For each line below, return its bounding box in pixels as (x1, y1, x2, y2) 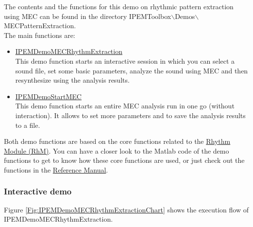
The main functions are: (4, 30, 75, 40)
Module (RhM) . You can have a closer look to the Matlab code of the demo (4, 145, 229, 156)
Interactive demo (4, 185, 72, 197)
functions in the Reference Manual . (4, 164, 108, 175)
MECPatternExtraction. (4, 20, 76, 31)
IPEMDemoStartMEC (15, 91, 82, 101)
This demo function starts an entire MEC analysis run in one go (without (15, 101, 235, 111)
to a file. (15, 120, 40, 130)
